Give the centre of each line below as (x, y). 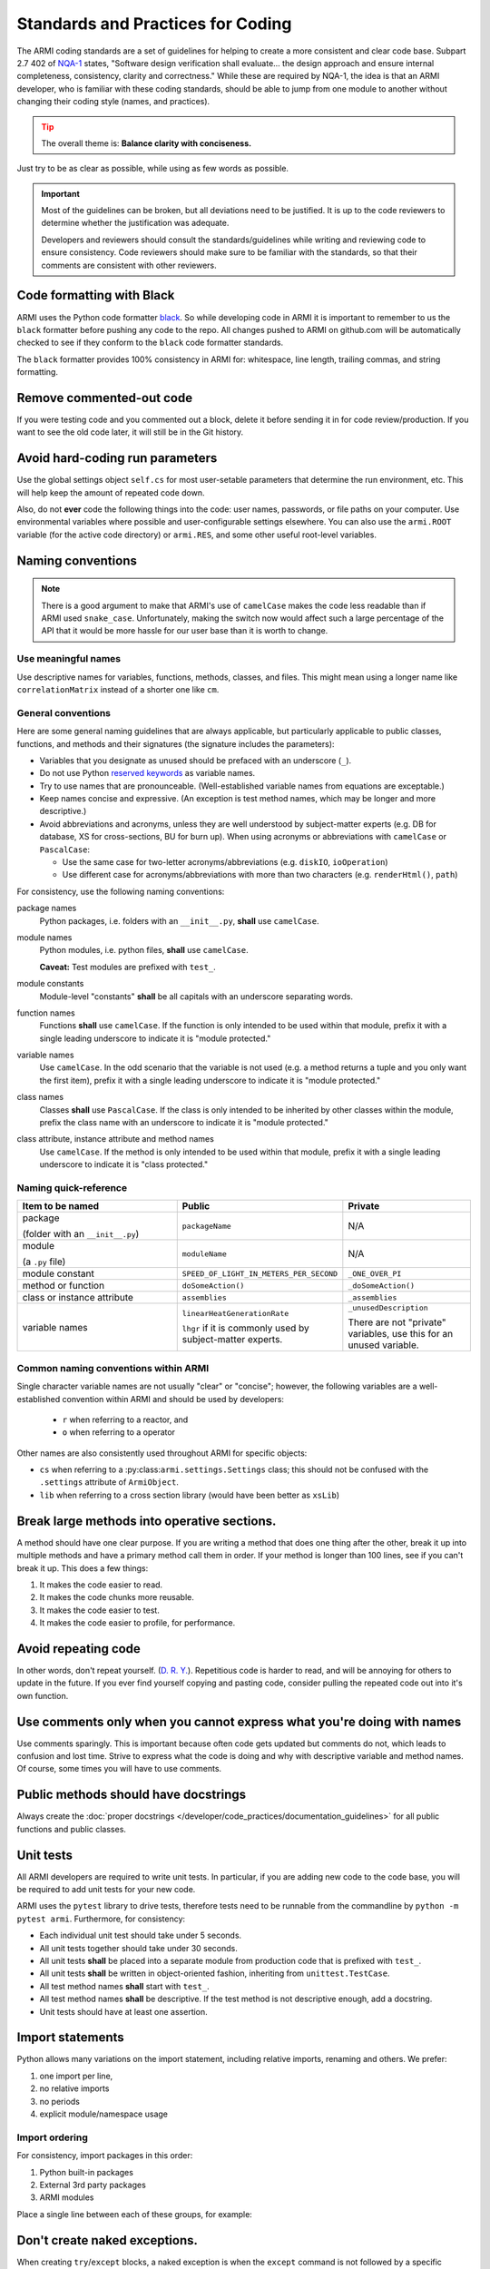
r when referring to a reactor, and (125, 1419)
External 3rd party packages (93, 2185)
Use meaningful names (69, 659)
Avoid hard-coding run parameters (117, 458)
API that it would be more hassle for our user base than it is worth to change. (185, 631)
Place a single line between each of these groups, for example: (135, 2214)
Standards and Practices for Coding (154, 24)
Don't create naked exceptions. (108, 2240)
